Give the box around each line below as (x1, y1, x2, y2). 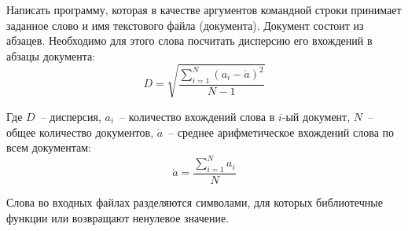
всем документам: (6, 139, 92, 156)
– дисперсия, (40, 108, 101, 124)
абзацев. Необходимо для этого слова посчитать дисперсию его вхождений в (6, 32, 373, 49)
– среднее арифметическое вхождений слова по (168, 123, 395, 140)
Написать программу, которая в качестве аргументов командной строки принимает (6, 2, 402, 17)
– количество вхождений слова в (119, 108, 275, 124)
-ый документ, (281, 108, 351, 124)
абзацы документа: (6, 47, 96, 64)
